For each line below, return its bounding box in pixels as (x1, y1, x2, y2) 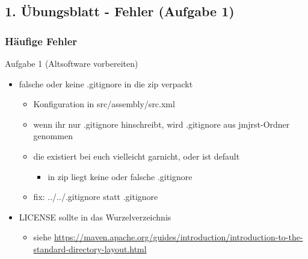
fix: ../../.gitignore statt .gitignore (33, 190, 158, 203)
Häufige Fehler (5, 33, 78, 48)
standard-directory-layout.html (33, 242, 147, 255)
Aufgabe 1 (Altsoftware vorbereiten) (5, 57, 138, 69)
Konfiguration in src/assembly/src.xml (33, 98, 175, 110)
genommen (33, 129, 73, 142)
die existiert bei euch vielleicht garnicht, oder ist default (33, 149, 240, 162)
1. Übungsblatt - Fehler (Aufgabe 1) (5, 2, 235, 20)
